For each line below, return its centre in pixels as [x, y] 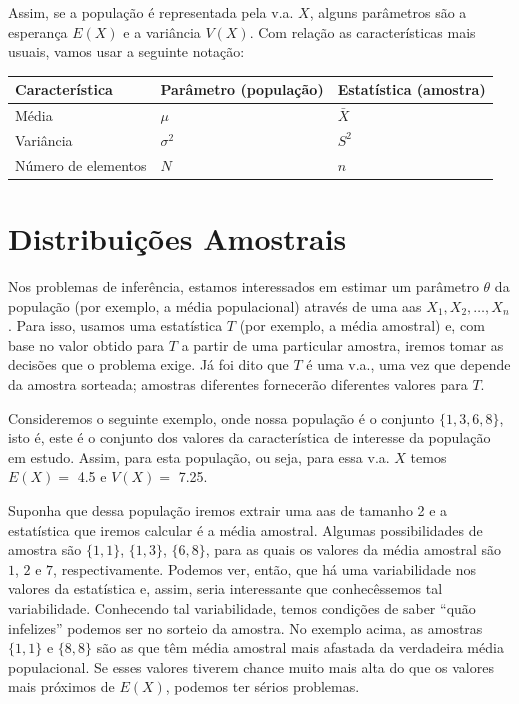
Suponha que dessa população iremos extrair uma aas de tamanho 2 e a [228, 509]
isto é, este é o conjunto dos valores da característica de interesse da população [249, 437]
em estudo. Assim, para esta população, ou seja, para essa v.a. [199, 456]
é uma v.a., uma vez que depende [408, 364]
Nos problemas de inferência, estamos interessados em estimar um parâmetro [243, 286]
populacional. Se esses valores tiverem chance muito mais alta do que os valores [251, 666]
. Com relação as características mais [362, 31]
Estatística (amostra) [411, 89]
